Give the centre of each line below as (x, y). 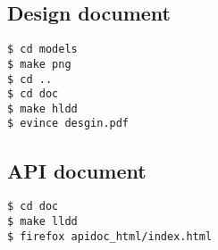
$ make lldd (42, 221)
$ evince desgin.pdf (68, 124)
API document (77, 170)
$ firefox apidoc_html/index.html (110, 236)
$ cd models (42, 50)
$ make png (39, 64)
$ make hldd (42, 108)
